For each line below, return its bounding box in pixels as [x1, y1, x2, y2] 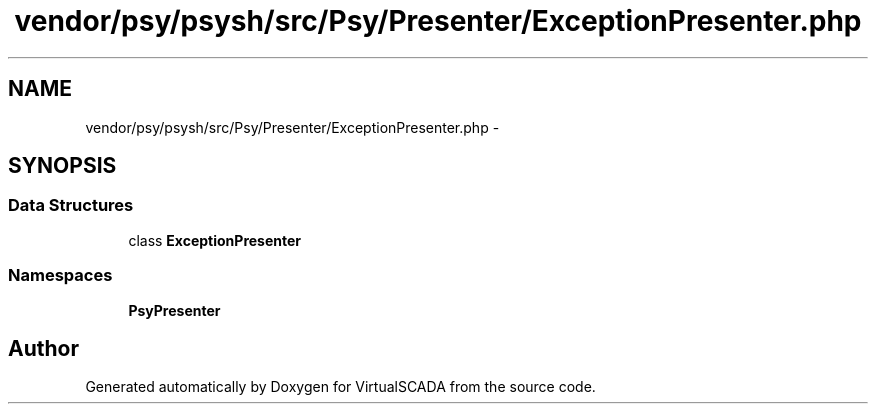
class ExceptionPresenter [128, 231, 302, 249]
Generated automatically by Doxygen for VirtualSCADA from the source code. [85, 378, 596, 396]
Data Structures [8, 195, 134, 216]
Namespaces [8, 265, 113, 286]
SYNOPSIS [8, 153, 117, 179]
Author [8, 335, 79, 361]
